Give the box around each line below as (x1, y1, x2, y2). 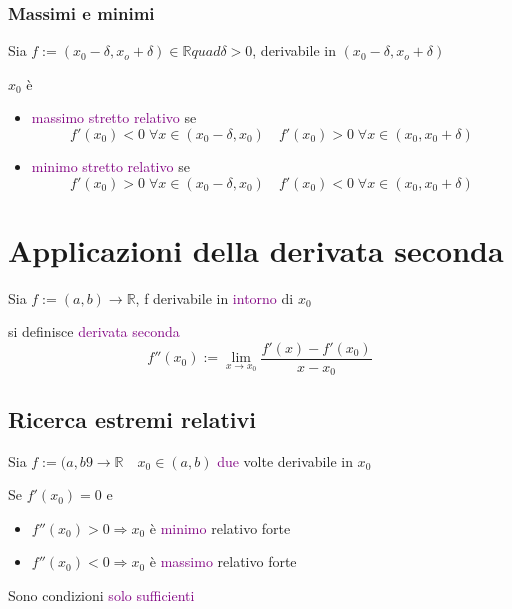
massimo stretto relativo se (31, 107, 197, 128)
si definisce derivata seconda (8, 321, 180, 342)
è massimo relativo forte (149, 551, 297, 572)
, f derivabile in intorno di (135, 287, 294, 308)
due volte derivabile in (217, 450, 353, 471)
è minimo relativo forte (149, 517, 291, 538)
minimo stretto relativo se (31, 156, 190, 176)
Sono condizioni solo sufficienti (8, 585, 195, 605)
